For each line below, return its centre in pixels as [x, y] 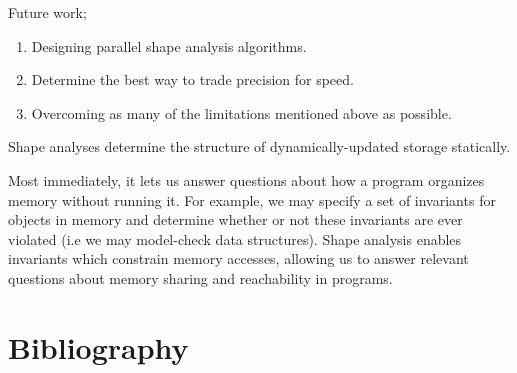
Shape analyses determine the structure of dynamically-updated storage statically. [259, 146]
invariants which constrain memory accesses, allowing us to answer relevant [238, 258]
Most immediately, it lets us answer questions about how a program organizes [246, 179]
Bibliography [98, 346]
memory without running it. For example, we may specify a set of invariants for [252, 199]
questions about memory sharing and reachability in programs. [200, 277]
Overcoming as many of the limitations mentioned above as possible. [241, 112]
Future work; [47, 12]
